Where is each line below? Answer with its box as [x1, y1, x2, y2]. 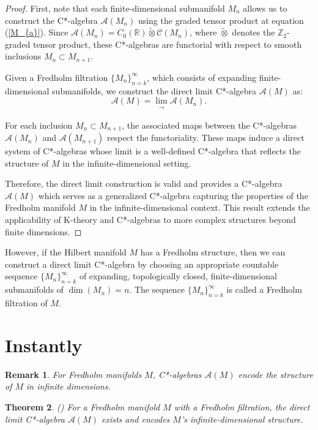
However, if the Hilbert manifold [5, 246, 127, 258]
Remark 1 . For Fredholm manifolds [5, 368, 142, 380]
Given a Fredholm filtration [5, 70, 108, 83]
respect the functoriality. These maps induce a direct [107, 131, 305, 144]
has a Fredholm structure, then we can [140, 246, 286, 258]
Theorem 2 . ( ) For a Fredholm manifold [5, 400, 160, 413]
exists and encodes [101, 412, 170, 425]
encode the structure [238, 368, 313, 380]
